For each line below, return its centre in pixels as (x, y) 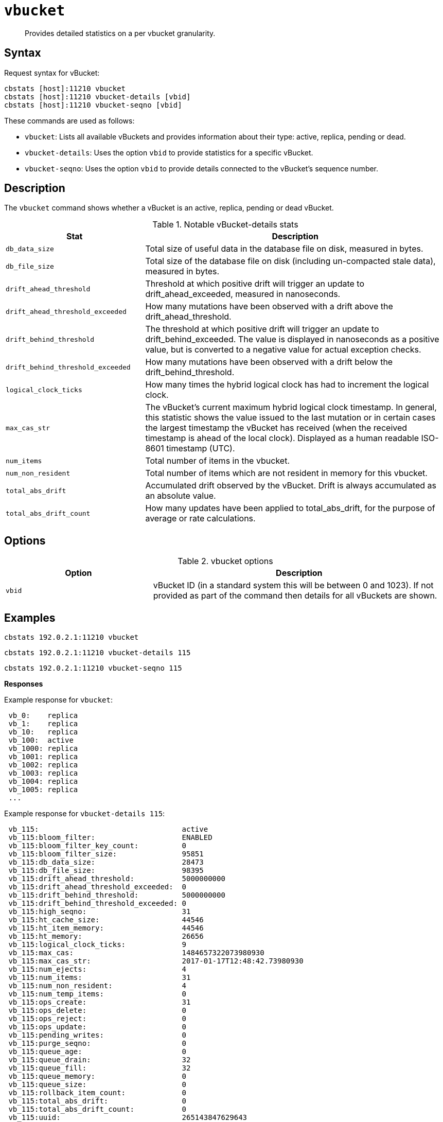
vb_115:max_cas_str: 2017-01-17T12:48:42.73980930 (156, 961)
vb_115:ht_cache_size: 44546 (106, 920)
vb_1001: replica (43, 757)
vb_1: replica (43, 724)
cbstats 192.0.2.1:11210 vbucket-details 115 (98, 653)
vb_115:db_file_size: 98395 (106, 871)
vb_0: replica (43, 716)
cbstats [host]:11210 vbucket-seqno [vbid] (93, 105)
